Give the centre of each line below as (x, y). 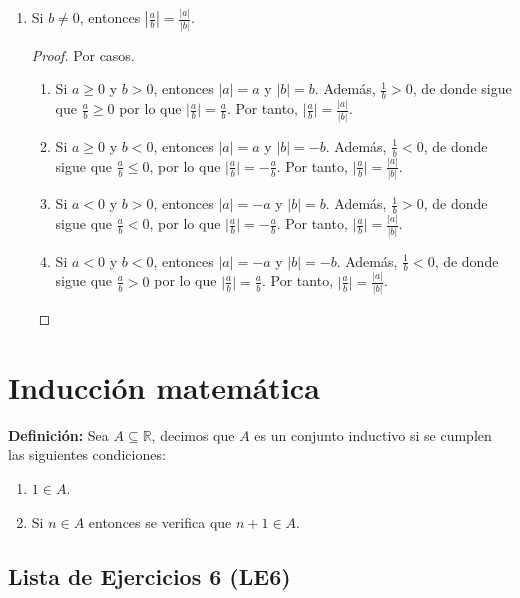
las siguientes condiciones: (87, 454)
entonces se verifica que (160, 521)
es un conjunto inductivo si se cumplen (373, 434)
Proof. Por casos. (83, 54)
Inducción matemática (164, 386)
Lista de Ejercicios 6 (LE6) (149, 575)
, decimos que (193, 434)
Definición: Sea (58, 434)
